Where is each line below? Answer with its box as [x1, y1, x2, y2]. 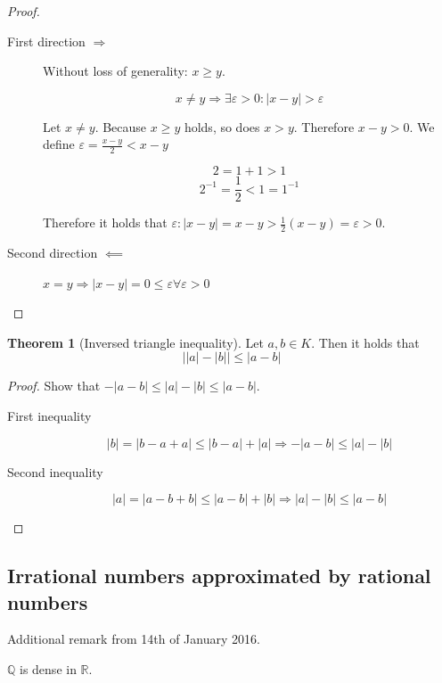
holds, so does [184, 117, 260, 136]
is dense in [20, 660, 77, 679]
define [43, 135, 75, 153]
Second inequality [7, 462, 103, 481]
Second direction [7, 243, 98, 262]
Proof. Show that [7, 376, 101, 395]
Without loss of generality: [43, 62, 188, 80]
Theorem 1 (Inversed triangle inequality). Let [7, 333, 264, 351]
